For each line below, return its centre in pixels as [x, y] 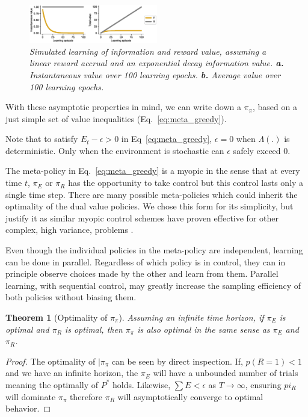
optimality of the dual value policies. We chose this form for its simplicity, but [149, 206]
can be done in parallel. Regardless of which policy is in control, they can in [146, 261]
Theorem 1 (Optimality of [57, 317]
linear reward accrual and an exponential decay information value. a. [157, 63]
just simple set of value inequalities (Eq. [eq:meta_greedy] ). [116, 118]
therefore [86, 396]
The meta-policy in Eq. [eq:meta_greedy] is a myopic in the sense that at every [153, 171]
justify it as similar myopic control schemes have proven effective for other [142, 218]
